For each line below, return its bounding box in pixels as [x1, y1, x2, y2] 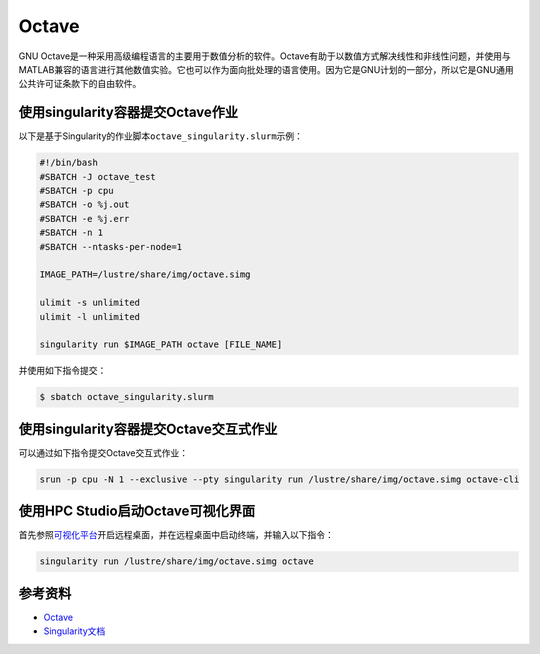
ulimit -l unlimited [39, 311, 140, 322]
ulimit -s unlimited [39, 297, 140, 309]
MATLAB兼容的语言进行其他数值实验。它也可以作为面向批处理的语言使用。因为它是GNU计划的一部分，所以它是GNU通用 [18, 63, 514, 75]
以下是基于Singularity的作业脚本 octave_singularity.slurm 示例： [18, 130, 304, 142]
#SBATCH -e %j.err [39, 213, 130, 224]
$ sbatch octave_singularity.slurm [39, 391, 214, 403]
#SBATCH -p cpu [39, 185, 114, 196]
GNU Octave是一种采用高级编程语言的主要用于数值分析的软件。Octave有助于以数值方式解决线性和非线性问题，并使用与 [18, 50, 511, 62]
